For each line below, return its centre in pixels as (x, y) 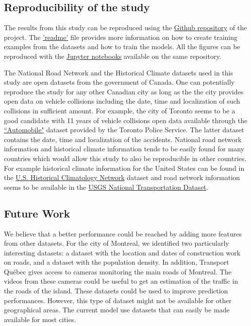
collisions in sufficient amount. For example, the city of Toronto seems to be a (120, 110)
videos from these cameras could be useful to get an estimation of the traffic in (121, 281)
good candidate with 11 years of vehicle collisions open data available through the (126, 120)
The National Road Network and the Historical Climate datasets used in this (118, 72)
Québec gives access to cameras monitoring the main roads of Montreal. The (118, 271)
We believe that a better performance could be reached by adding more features (123, 233)
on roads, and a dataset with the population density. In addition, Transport (117, 262)
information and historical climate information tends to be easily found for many (124, 149)
